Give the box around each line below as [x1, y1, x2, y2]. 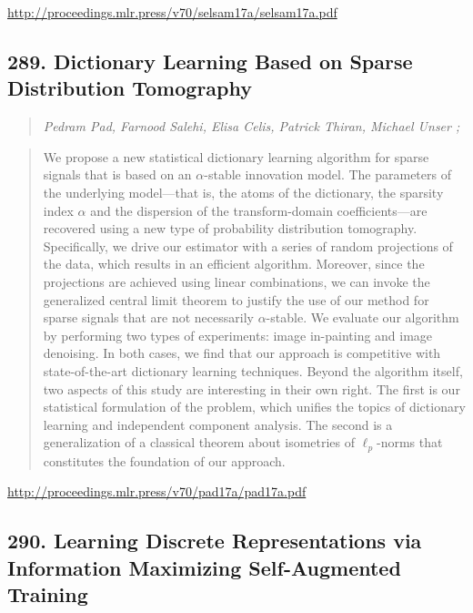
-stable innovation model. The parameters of [204, 165, 451, 184]
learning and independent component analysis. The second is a [43, 414, 393, 434]
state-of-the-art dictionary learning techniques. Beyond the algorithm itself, [43, 361, 463, 380]
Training [7, 580, 88, 608]
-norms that [377, 433, 443, 452]
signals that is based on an [43, 165, 192, 184]
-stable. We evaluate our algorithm [266, 308, 459, 327]
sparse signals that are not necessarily [43, 308, 254, 327]
